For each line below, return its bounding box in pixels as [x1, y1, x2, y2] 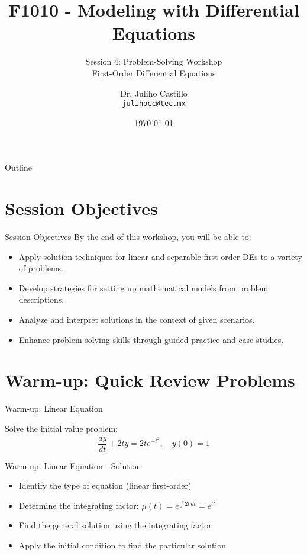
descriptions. [18, 293, 64, 306]
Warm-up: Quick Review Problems [5, 368, 295, 392]
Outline [5, 161, 32, 174]
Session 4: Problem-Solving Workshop [85, 55, 222, 68]
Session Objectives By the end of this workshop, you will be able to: [5, 230, 251, 243]
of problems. [18, 262, 63, 274]
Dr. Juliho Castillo [120, 86, 188, 99]
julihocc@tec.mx [122, 100, 186, 108]
